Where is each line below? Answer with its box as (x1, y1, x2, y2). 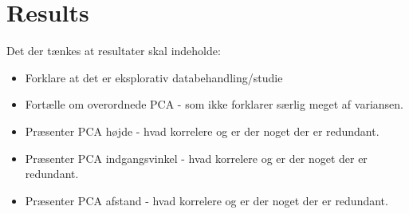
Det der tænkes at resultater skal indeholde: (6, 42, 221, 59)
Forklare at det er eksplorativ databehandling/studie (25, 69, 283, 85)
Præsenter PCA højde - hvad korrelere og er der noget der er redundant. (25, 122, 380, 139)
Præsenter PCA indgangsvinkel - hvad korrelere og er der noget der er (25, 149, 368, 166)
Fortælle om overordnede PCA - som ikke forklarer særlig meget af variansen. (25, 96, 403, 113)
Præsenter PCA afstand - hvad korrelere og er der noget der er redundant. (25, 192, 388, 208)
